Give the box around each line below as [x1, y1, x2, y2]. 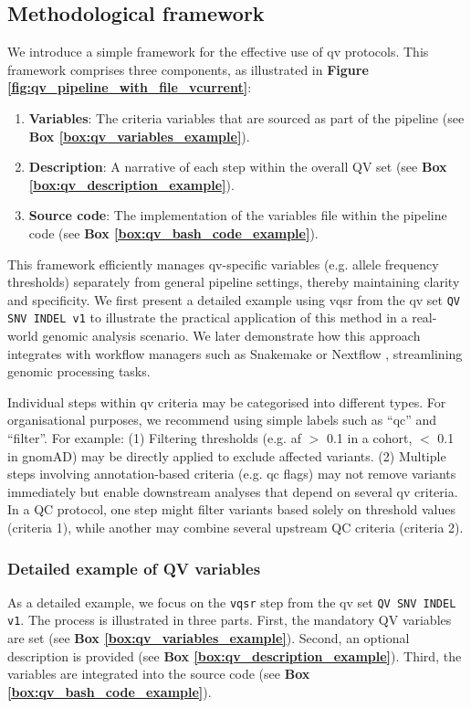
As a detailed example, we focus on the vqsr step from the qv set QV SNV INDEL [7, 592, 456, 611]
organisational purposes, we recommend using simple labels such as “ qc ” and [7, 410, 437, 429]
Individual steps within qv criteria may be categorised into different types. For [7, 392, 446, 411]
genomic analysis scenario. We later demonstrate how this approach [42, 326, 421, 345]
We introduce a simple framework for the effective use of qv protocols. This [7, 42, 429, 61]
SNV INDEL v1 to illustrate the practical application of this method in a [7, 308, 408, 327]
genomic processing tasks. [7, 362, 151, 381]
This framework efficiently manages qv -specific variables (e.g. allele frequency [7, 254, 439, 273]
